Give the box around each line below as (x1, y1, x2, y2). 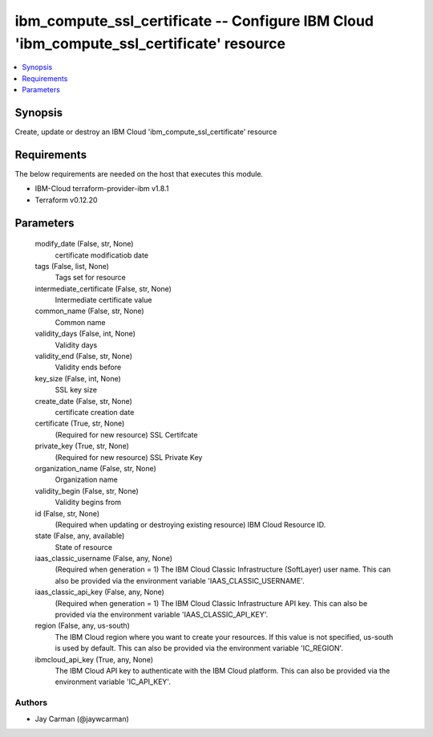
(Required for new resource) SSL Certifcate (55, 430, 198, 439)
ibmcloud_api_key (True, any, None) (34, 654, 154, 664)
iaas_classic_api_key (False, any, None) (34, 587, 164, 597)
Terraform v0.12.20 (34, 195, 98, 205)
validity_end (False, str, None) (34, 352, 132, 361)
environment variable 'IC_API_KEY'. (55, 677, 172, 686)
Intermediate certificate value (55, 295, 152, 305)
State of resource (55, 542, 113, 552)
